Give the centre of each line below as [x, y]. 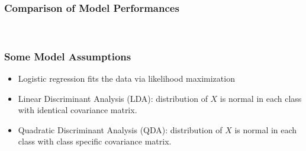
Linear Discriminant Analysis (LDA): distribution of [113, 98]
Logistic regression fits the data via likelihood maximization [126, 78]
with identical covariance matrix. [78, 110]
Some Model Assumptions [68, 56]
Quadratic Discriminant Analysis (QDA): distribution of [120, 129]
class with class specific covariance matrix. [95, 141]
